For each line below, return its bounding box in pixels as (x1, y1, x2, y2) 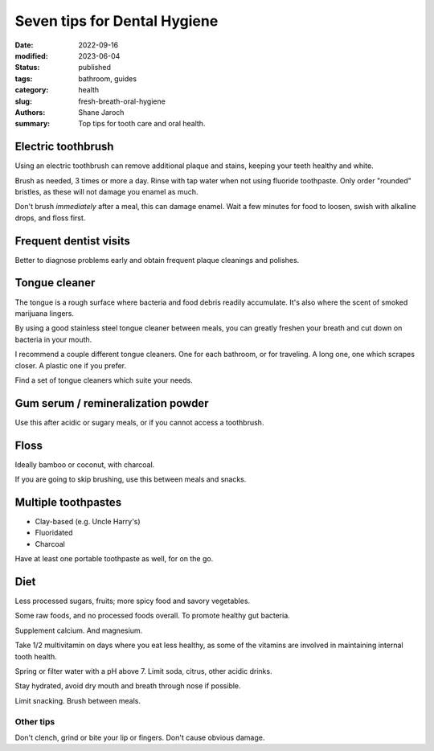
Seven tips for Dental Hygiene (14, 12, 219, 30)
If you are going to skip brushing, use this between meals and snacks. (14, 474, 247, 484)
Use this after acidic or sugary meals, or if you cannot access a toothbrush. (14, 417, 264, 427)
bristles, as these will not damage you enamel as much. (14, 187, 199, 196)
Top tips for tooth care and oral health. (78, 119, 206, 129)
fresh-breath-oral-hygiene (78, 96, 166, 106)
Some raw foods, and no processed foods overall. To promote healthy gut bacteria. (14, 611, 291, 621)
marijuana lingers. (14, 308, 75, 318)
